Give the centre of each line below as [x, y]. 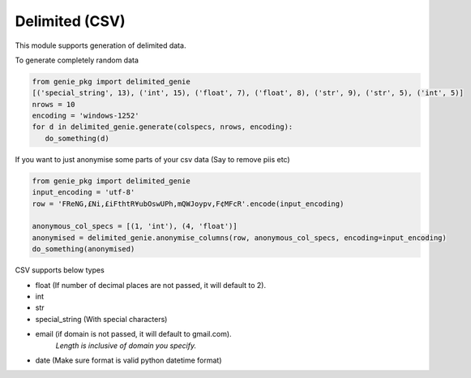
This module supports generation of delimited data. [101, 45]
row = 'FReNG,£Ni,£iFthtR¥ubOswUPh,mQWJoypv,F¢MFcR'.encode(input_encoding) [188, 204]
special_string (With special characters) [101, 319]
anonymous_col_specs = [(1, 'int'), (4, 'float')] [135, 226]
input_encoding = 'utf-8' [83, 192]
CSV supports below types [60, 270]
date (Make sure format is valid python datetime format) [128, 360]
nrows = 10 [54, 104]
